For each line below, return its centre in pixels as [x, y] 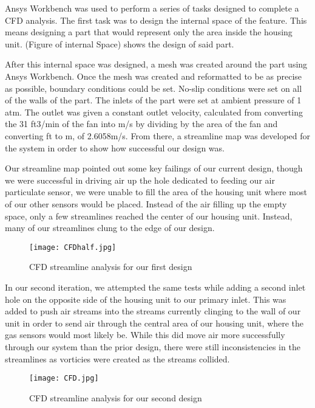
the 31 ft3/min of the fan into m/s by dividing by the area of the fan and [141, 124]
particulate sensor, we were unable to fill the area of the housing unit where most [156, 192]
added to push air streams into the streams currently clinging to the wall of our [153, 311]
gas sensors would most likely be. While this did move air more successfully [145, 335]
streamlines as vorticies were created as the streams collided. [117, 358]
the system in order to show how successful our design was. [115, 147]
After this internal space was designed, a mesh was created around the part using [156, 64]
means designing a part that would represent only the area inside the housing [149, 32]
